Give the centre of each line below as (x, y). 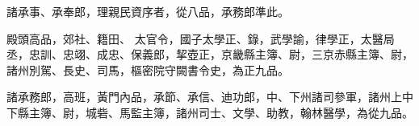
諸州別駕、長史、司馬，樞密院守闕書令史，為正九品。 (148, 69)
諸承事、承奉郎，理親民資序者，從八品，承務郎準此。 (148, 11)
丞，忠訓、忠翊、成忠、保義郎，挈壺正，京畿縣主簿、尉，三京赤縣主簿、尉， (210, 54)
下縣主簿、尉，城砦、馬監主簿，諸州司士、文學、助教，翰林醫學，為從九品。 (210, 112)
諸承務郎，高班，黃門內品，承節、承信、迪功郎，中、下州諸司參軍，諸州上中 (210, 97)
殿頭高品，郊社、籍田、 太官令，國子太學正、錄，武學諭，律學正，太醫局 (201, 38)
